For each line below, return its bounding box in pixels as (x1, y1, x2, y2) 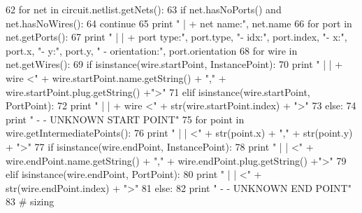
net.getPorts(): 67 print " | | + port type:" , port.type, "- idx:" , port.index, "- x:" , (6, 29, 347, 44)
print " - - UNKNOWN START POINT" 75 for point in (6, 111, 245, 126)
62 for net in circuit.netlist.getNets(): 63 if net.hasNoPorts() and (6, 2, 282, 16)
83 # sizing (6, 194, 55, 209)
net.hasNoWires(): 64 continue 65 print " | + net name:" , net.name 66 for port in (6, 15, 352, 30)
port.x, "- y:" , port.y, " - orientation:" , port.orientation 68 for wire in (6, 43, 298, 57)
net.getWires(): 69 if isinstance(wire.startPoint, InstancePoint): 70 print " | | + (6, 57, 343, 71)
